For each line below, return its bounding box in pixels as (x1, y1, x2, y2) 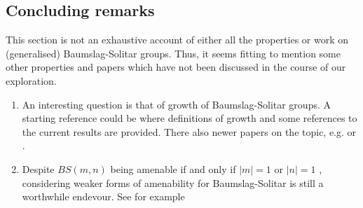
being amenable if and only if (110, 161, 236, 176)
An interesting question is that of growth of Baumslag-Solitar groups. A (22, 97, 331, 111)
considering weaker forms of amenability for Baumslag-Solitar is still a (22, 175, 324, 190)
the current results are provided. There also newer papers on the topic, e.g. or (22, 124, 357, 139)
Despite (22, 161, 55, 176)
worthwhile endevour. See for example (22, 189, 185, 204)
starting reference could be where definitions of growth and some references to (22, 111, 357, 125)
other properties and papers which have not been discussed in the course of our (6, 60, 346, 74)
